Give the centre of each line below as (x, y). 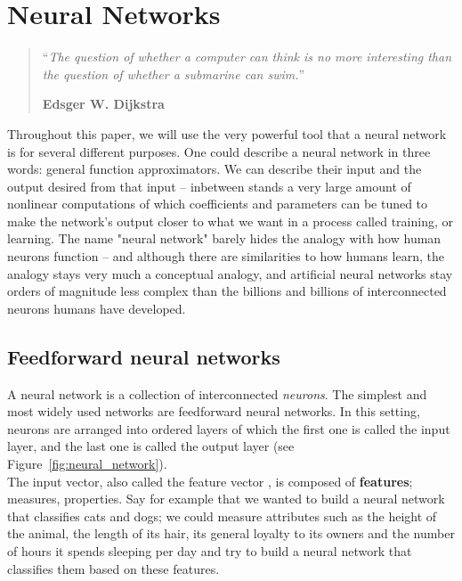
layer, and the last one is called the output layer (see (151, 446)
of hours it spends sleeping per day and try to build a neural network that (210, 550)
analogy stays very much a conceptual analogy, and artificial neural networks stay (230, 273)
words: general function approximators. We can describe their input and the (215, 169)
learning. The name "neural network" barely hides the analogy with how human (224, 238)
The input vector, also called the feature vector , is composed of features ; (210, 481)
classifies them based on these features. (113, 568)
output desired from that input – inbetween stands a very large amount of (209, 186)
